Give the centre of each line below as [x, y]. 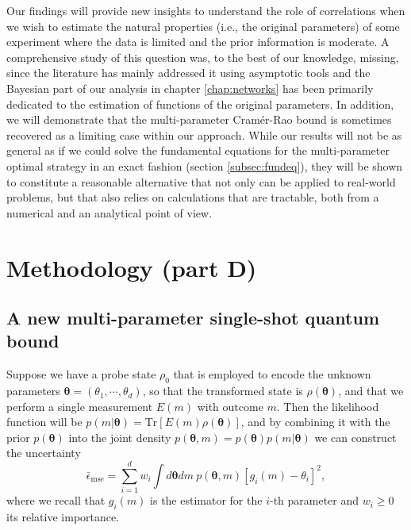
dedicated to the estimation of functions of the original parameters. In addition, [200, 104]
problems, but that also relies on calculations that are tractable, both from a [193, 197]
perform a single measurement [80, 406]
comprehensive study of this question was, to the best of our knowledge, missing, [203, 57]
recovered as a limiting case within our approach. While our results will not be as [204, 134]
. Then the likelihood [328, 406]
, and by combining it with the [315, 422]
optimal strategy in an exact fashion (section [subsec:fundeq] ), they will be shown [205, 165]
